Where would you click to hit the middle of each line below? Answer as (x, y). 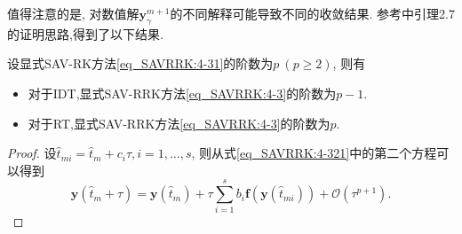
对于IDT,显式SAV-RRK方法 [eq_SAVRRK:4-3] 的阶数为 (182, 93)
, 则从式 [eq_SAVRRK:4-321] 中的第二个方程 (314, 153)
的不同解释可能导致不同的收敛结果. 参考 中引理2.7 (312, 13)
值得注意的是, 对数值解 (73, 13)
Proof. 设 (32, 153)
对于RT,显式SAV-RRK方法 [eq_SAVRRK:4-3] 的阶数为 (179, 123)
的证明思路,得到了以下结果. (85, 33)
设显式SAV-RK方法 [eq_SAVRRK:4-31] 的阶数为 (140, 63)
